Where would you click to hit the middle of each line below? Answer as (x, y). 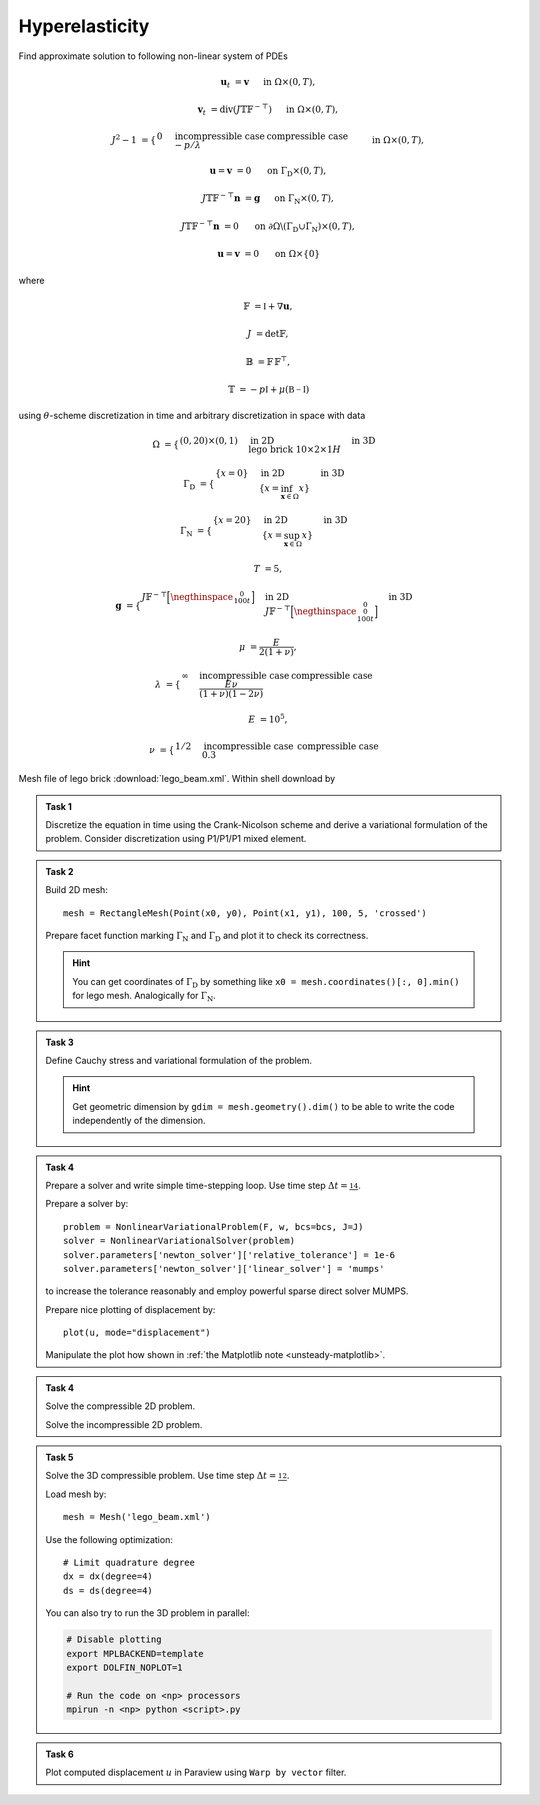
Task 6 (59, 1754)
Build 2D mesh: (77, 890)
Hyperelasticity (84, 26)
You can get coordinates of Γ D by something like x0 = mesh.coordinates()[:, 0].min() (266, 982)
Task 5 (59, 1457)
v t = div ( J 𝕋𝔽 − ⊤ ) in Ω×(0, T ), (268, 110)
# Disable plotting (114, 1639)
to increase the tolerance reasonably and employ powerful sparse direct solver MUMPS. (227, 1291)
